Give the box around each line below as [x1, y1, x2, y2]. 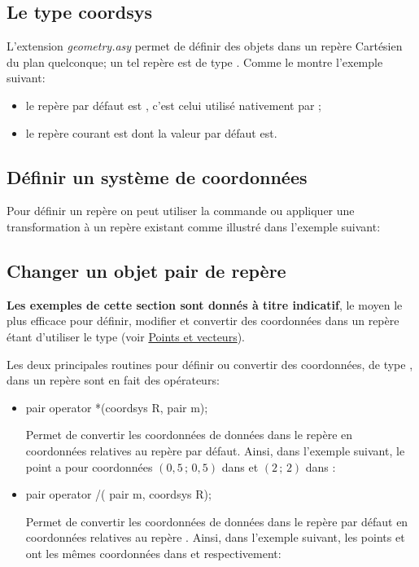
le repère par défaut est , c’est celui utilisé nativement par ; [25, 96, 321, 113]
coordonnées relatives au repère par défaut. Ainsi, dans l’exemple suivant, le [25, 442, 405, 459]
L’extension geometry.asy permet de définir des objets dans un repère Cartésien [7, 37, 403, 55]
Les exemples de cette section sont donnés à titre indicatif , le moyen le [7, 296, 403, 313]
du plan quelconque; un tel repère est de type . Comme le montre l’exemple [7, 53, 383, 70]
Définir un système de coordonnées [7, 164, 308, 189]
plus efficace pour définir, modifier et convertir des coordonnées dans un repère [7, 312, 399, 329]
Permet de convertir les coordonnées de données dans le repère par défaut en [25, 512, 408, 530]
